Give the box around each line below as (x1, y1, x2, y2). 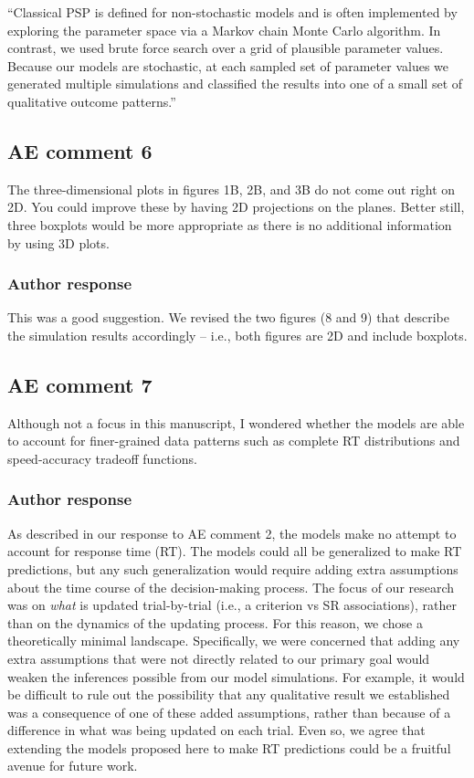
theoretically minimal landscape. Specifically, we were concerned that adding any (7, 631, 460, 650)
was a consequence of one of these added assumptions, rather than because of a (7, 702, 451, 721)
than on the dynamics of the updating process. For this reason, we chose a (7, 613, 423, 632)
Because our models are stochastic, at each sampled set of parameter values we (7, 56, 448, 75)
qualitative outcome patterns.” (7, 91, 176, 110)
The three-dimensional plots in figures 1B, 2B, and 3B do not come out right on (7, 179, 456, 198)
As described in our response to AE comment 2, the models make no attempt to (7, 523, 457, 542)
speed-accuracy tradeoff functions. (7, 448, 197, 468)
